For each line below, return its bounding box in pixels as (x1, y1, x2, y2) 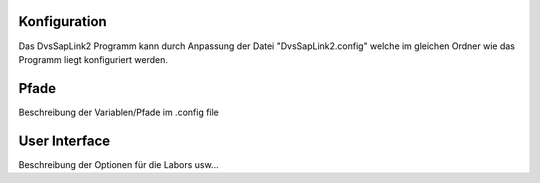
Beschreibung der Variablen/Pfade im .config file (18, 106, 220, 118)
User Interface (18, 132, 111, 149)
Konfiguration (18, 13, 107, 30)
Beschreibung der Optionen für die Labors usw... (18, 158, 219, 170)
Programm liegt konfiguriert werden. (18, 53, 169, 65)
